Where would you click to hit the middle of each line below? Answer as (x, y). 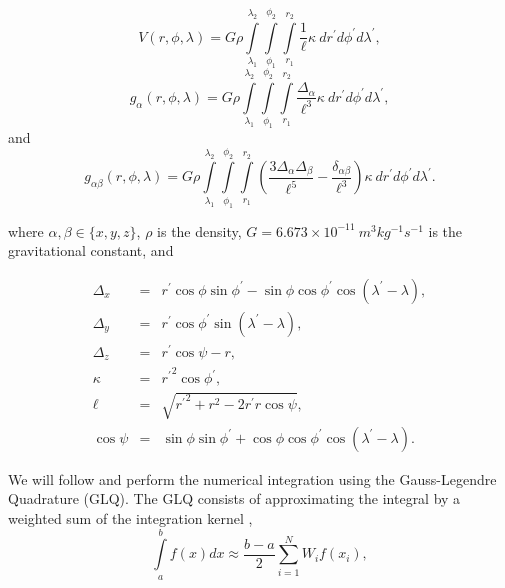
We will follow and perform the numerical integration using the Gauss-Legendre (252, 478)
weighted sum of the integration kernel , (130, 517)
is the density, (199, 230)
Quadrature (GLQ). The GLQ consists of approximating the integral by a (234, 498)
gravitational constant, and (91, 250)
